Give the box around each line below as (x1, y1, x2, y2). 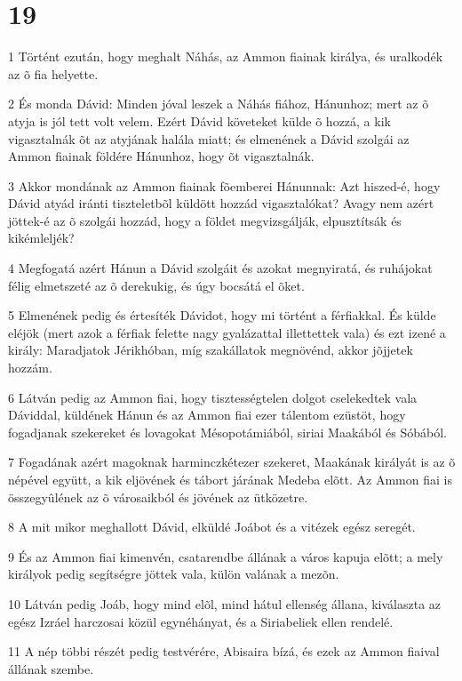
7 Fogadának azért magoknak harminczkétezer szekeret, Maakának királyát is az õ (8, 453, 456, 471)
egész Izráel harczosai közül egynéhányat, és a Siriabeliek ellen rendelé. (8, 612, 394, 630)
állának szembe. (8, 659, 94, 677)
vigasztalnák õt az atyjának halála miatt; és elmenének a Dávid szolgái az (8, 129, 410, 148)
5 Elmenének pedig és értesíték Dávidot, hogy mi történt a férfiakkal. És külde (8, 306, 436, 324)
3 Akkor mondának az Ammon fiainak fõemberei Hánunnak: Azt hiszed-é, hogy (8, 176, 441, 195)
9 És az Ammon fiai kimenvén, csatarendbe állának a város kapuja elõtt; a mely (8, 547, 443, 565)
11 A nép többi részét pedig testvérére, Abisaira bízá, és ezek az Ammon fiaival (8, 642, 440, 661)
